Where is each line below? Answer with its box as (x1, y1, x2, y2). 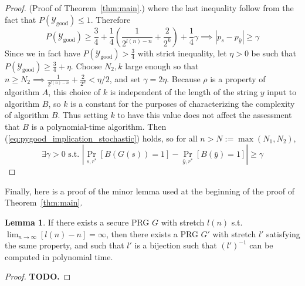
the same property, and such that (5, 239, 124, 251)
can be (249, 239, 273, 251)
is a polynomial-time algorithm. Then (31, 120, 167, 132)
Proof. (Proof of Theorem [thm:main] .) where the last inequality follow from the (5, 2, 294, 14)
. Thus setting (57, 109, 108, 121)
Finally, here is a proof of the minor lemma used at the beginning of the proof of (5, 184, 295, 197)
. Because (167, 72, 201, 85)
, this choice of (48, 86, 101, 98)
